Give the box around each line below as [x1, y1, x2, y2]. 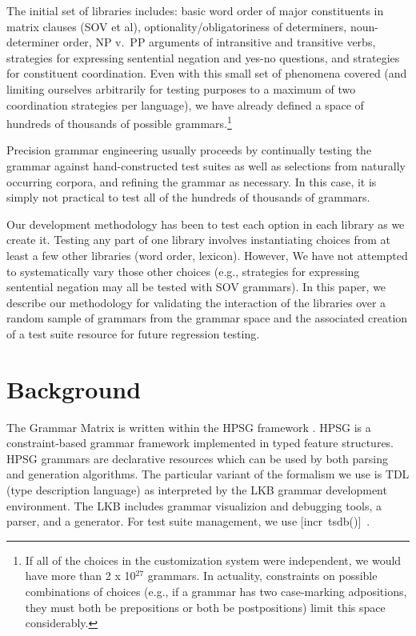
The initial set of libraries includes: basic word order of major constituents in [6, 2, 384, 18]
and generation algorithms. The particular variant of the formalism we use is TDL [6, 466, 410, 482]
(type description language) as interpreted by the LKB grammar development [6, 482, 387, 498]
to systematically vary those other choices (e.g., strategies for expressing [6, 262, 360, 279]
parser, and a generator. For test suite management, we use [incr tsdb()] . [6, 513, 370, 530]
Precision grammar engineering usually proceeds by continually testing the [6, 142, 372, 158]
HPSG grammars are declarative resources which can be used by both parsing [6, 450, 388, 466]
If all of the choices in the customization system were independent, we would [25, 551, 402, 568]
